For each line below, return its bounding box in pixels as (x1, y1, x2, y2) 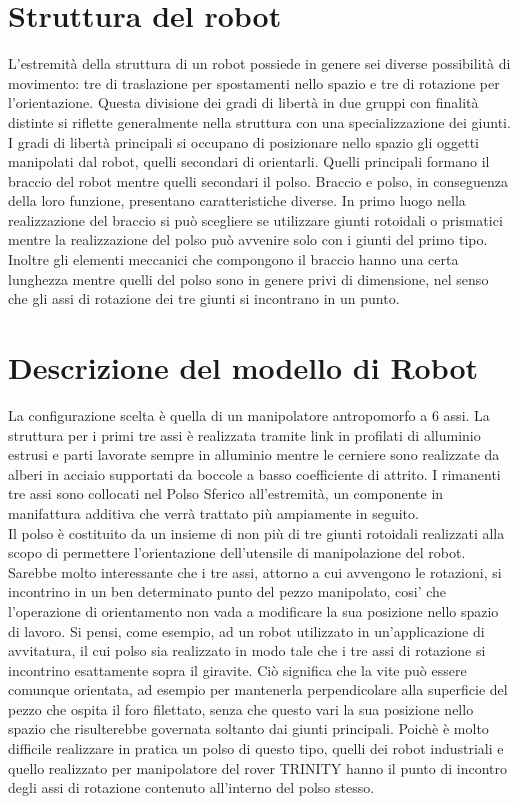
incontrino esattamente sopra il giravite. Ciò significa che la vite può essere (8, 659, 467, 680)
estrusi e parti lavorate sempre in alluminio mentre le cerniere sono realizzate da (8, 444, 500, 465)
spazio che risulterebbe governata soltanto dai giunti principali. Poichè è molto (8, 718, 489, 739)
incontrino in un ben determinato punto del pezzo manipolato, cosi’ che (8, 581, 447, 602)
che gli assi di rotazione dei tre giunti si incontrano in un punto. (8, 288, 400, 309)
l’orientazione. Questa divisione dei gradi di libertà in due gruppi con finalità (8, 92, 479, 113)
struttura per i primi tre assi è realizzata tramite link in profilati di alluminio (8, 424, 481, 445)
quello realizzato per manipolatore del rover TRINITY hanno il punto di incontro (8, 757, 508, 778)
